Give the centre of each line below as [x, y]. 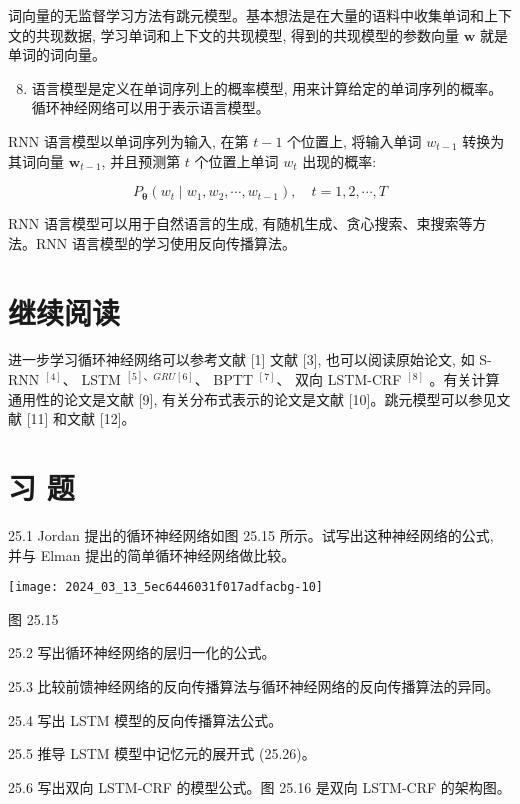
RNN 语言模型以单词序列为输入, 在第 [128, 140]
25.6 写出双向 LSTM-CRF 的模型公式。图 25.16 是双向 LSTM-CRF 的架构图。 [259, 786]
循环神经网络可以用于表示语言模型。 [150, 107]
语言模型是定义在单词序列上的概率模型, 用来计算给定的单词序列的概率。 [267, 87]
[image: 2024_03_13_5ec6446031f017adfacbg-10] [165, 587]
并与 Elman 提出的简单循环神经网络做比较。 [152, 554]
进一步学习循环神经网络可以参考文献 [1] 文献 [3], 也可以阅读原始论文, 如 [241, 359]
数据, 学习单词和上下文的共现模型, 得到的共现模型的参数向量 [261, 34]
